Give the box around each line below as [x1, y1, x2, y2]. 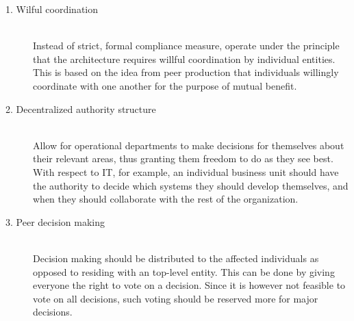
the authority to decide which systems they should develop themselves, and [33, 178, 349, 192]
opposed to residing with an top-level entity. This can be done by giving [33, 264, 335, 279]
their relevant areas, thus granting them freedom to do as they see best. [33, 151, 333, 166]
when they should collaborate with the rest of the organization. [33, 192, 299, 206]
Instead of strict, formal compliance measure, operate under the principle [33, 38, 340, 53]
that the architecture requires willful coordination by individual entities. [33, 51, 336, 66]
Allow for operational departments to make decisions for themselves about [33, 138, 344, 152]
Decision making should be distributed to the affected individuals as [33, 251, 319, 265]
